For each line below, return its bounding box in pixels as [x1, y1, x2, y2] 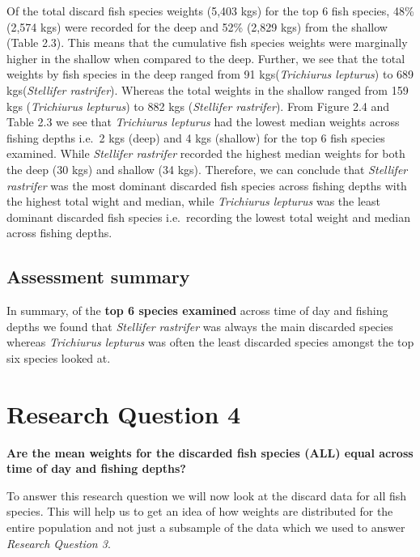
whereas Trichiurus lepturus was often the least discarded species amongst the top [6, 334, 414, 351]
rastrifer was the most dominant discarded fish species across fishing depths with [6, 176, 407, 193]
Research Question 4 [6, 397, 241, 430]
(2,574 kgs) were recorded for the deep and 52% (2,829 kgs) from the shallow [6, 18, 388, 35]
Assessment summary [6, 264, 190, 289]
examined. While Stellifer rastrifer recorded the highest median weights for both [6, 145, 405, 162]
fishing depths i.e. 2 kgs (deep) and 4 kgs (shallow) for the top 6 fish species [6, 129, 385, 146]
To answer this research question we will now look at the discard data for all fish [6, 487, 407, 504]
